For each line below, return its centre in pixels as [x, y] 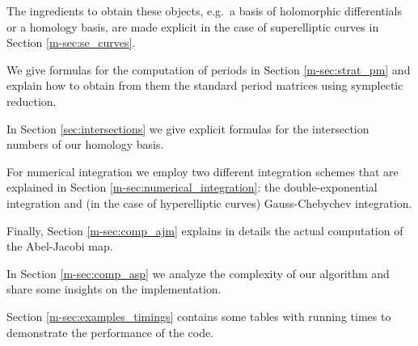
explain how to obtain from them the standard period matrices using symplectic [205, 85]
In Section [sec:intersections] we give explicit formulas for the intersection [188, 128]
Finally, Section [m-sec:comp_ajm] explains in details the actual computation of [205, 230]
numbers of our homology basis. [85, 144]
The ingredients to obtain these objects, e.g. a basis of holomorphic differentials [205, 11]
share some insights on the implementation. [114, 289]
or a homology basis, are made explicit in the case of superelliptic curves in [193, 26]
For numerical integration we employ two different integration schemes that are [203, 171]
